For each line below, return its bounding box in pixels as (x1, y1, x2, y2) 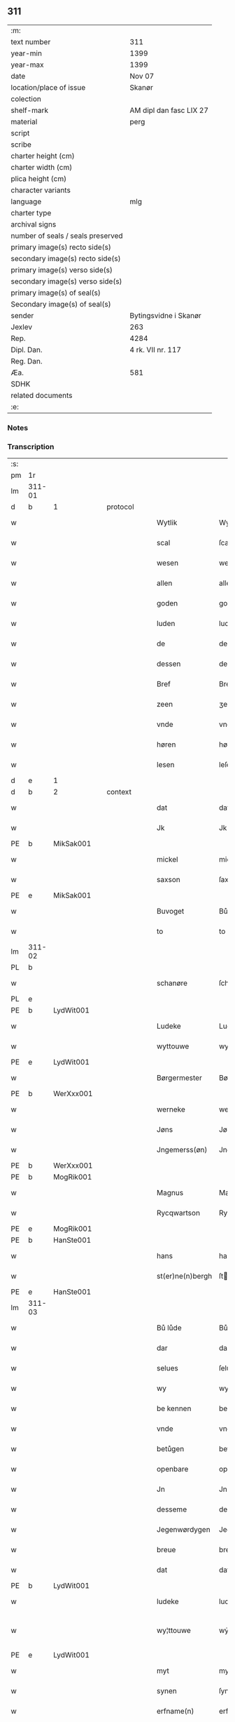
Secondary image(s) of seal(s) (10, 299, 111, 309)
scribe (10, 140, 31, 149)
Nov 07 (129, 71, 155, 81)
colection (10, 94, 42, 104)
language (10, 196, 42, 206)
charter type (10, 208, 52, 218)
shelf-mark (10, 105, 49, 115)
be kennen (156, 1403, 192, 1413)
